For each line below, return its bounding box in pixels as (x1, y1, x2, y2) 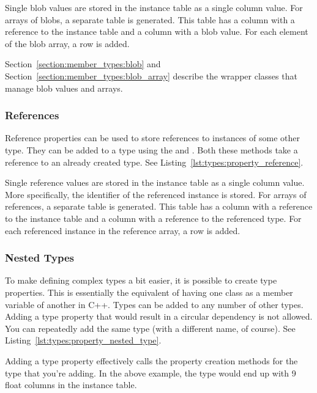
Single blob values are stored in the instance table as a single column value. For (5, 1, 303, 13)
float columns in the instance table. (5, 378, 137, 391)
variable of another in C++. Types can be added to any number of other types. (5, 298, 304, 310)
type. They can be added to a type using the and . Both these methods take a (5, 143, 298, 156)
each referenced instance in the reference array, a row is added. (5, 224, 241, 237)
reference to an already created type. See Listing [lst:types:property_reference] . (5, 155, 304, 168)
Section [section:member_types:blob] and (5, 57, 161, 70)
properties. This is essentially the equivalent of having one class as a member (5, 285, 293, 298)
